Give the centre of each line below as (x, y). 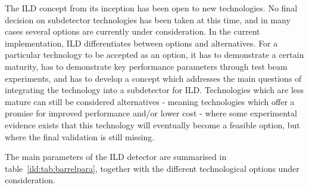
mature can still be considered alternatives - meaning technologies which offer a (150, 101)
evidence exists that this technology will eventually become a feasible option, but (152, 124)
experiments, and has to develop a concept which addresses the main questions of (153, 78)
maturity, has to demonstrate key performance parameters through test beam (146, 66)
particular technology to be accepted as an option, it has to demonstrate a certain (154, 55)
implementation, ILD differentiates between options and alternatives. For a (141, 43)
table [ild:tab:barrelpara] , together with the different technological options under (152, 168)
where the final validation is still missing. (80, 136)
